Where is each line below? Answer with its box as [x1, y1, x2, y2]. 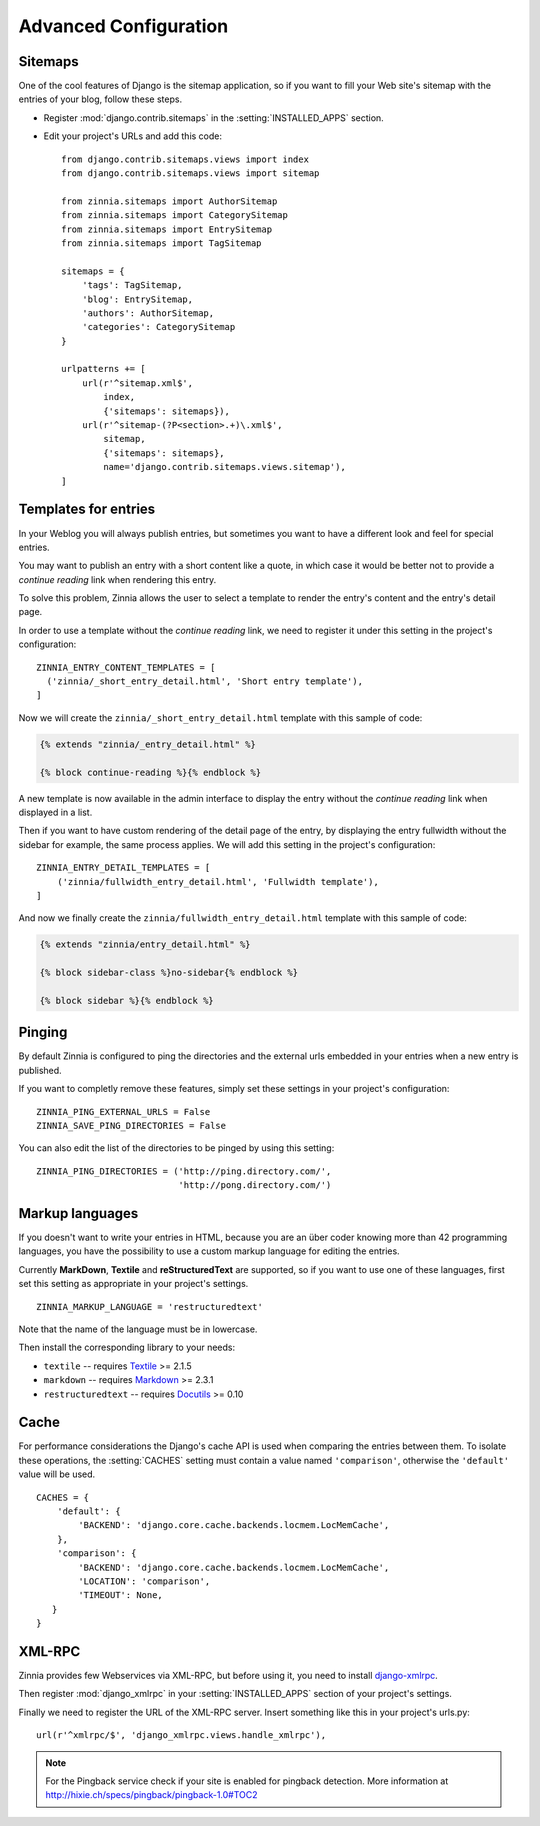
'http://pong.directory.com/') [178, 1180, 332, 1191]
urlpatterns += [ [61, 363, 146, 375]
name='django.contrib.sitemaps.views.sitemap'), [103, 461, 347, 473]
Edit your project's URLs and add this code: [43, 130, 223, 142]
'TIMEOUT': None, [78, 1590, 164, 1601]
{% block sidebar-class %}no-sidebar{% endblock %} [39, 967, 299, 979]
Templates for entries [18, 501, 156, 518]
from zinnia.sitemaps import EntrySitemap [61, 223, 273, 235]
